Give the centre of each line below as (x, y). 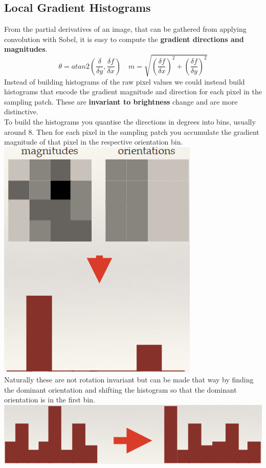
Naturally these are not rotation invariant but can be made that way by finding (129, 380)
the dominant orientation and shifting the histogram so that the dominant (120, 389)
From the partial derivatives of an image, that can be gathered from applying (125, 29)
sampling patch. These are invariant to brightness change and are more (121, 101)
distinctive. (21, 111)
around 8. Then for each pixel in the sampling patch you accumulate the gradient (132, 131)
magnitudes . (26, 49)
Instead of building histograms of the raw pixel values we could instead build (125, 81)
